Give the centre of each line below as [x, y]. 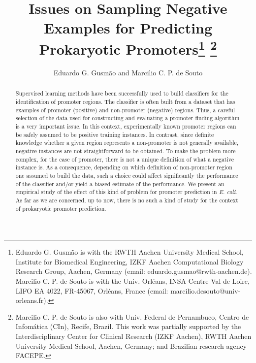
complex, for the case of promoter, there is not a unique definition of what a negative [125, 159]
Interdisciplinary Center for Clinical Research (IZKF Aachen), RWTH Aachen [133, 336]
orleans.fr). [32, 300]
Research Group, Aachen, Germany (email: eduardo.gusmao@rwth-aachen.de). [134, 271]
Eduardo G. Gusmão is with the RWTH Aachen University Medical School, [129, 252]
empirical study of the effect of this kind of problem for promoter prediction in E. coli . [126, 192]
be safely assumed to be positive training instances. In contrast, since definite [115, 134]
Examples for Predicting [128, 27]
